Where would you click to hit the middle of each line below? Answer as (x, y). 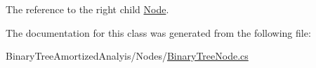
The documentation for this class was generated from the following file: (158, 32)
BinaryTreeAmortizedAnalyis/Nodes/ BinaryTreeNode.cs (127, 56)
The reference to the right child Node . (87, 9)
